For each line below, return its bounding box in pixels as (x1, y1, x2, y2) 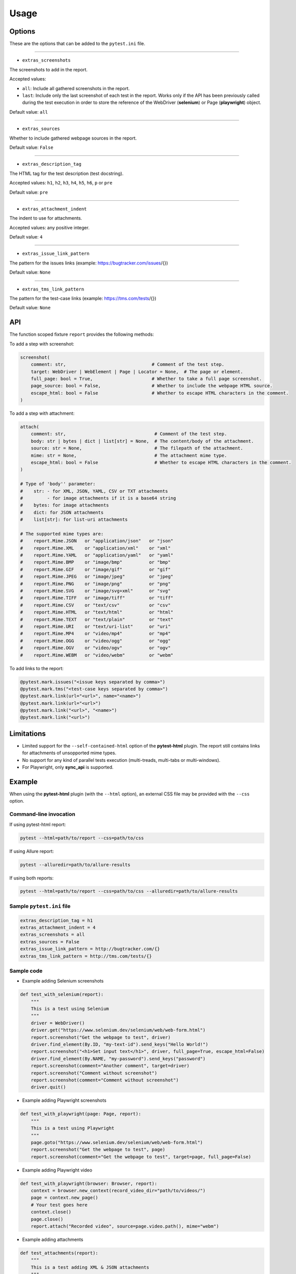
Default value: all (9, 109, 48, 115)
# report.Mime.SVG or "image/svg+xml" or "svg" (20, 588, 171, 594)
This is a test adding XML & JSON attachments (31, 1264, 150, 1270)
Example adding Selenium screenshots (22, 978, 104, 984)
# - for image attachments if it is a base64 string (20, 495, 176, 501)
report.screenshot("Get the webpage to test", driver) (31, 1034, 171, 1040)
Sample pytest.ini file (9, 903, 71, 910)
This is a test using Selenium (31, 1006, 109, 1012)
